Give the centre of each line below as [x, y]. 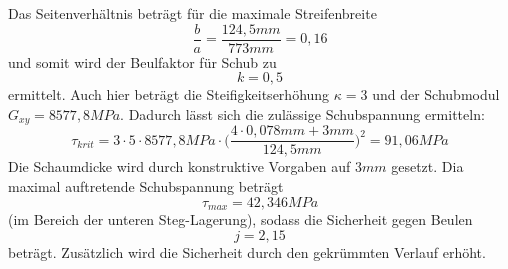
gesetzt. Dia [427, 166]
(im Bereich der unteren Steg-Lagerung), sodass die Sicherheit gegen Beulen [240, 219]
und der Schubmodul [436, 94]
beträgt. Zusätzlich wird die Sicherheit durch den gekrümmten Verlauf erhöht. [247, 251]
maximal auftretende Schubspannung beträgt [146, 185]
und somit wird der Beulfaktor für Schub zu [142, 61]
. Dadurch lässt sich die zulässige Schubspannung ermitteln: [302, 113]
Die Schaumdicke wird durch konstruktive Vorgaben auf [179, 166]
